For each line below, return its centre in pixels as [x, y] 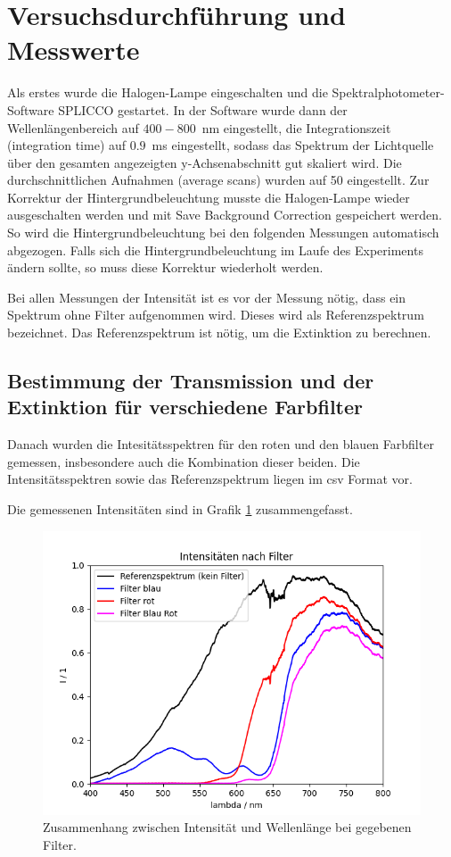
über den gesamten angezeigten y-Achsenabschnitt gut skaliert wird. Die [205, 162]
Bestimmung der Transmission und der [191, 381]
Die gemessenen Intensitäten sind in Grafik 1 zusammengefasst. [180, 509]
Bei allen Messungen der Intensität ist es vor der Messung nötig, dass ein [207, 297]
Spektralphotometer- [388, 92]
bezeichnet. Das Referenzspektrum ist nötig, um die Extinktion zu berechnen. [219, 333]
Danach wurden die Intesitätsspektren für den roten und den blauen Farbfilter [221, 444]
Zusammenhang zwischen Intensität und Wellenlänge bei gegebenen [227, 827]
